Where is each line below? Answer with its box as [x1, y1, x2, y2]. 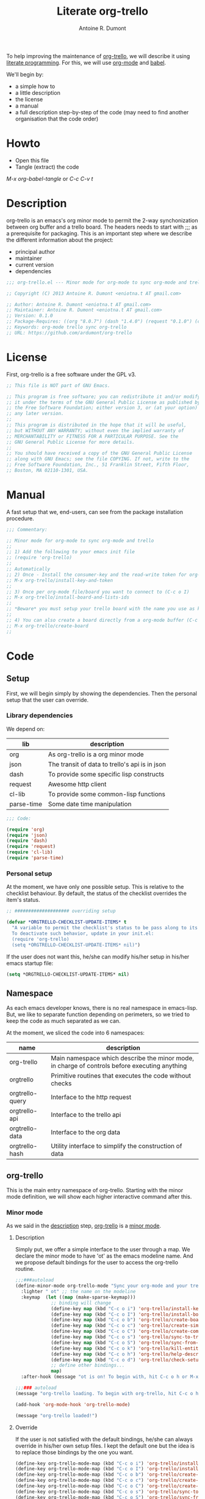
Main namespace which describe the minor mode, [51, 1054, 194, 1063]
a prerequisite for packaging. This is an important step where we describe [6, 229, 192, 237]
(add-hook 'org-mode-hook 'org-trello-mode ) [15, 1401, 131, 1407]
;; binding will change [51, 1300, 112, 1306]
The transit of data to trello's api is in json [48, 760, 167, 768]
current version [15, 261, 54, 268]
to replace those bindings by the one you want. [15, 1448, 134, 1456]
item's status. [6, 896, 40, 904]
